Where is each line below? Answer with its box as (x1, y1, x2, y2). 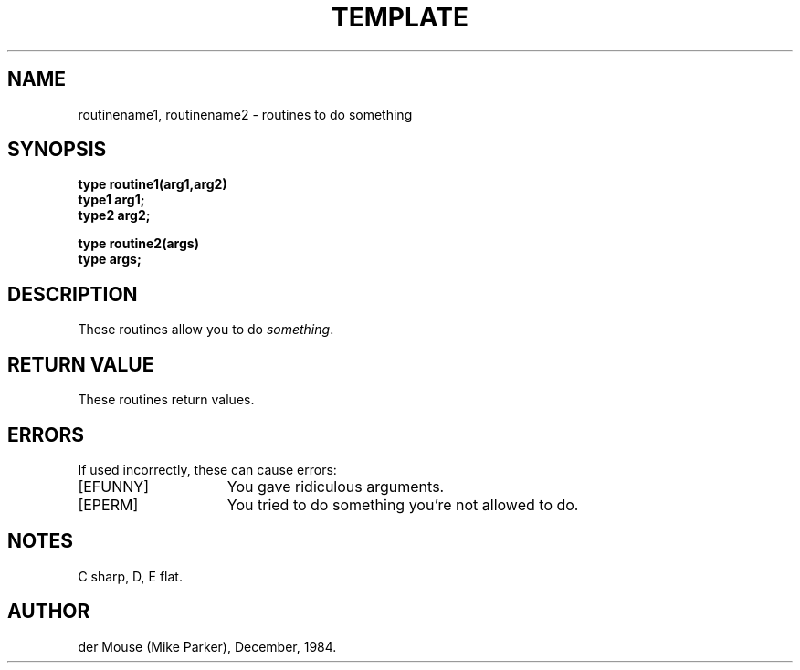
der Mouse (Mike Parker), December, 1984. (78, 638, 337, 654)
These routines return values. (78, 392, 255, 408)
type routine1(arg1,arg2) (78, 176, 227, 193)
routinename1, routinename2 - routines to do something (78, 106, 413, 122)
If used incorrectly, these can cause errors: (78, 461, 337, 477)
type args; (78, 251, 142, 267)
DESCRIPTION (7, 282, 138, 306)
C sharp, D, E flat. (78, 568, 183, 584)
